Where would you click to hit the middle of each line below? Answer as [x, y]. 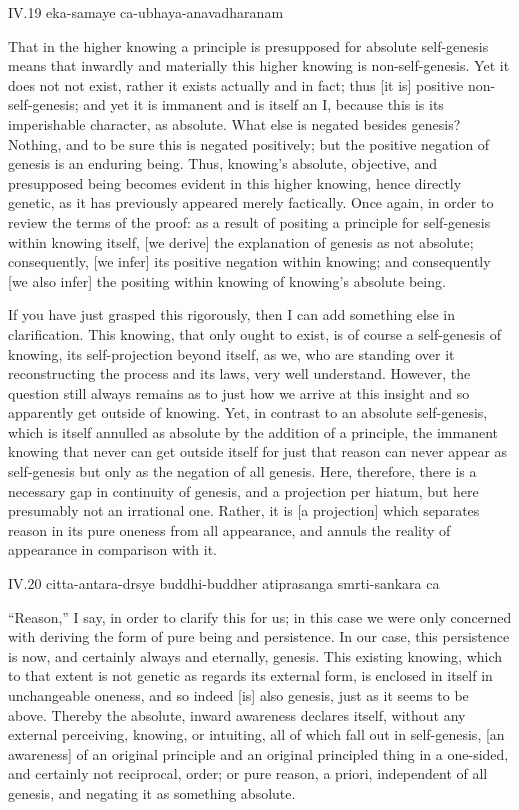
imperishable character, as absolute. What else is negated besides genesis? [234, 123]
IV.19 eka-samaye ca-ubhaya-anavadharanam [146, 12]
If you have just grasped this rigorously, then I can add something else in [232, 314]
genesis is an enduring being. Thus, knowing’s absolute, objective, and [223, 163]
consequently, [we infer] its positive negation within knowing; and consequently [249, 261]
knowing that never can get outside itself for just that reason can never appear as [258, 451]
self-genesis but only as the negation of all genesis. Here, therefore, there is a [242, 471]
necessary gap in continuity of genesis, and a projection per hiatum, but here [243, 490]
